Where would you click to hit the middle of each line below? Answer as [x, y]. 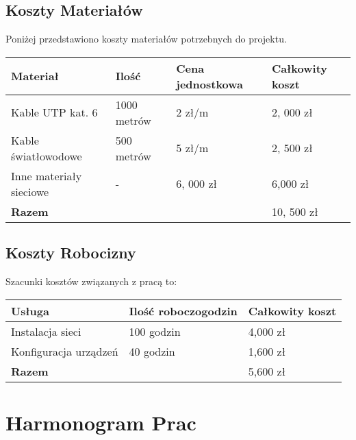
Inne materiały [47, 175]
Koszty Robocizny [71, 253]
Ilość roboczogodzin [183, 310]
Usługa [30, 310]
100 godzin [155, 331]
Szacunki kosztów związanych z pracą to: [91, 281]
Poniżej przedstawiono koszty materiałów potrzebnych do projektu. [146, 39]
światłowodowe [47, 156]
